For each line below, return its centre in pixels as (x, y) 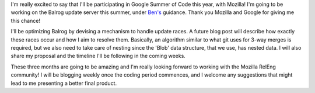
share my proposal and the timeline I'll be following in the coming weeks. (98, 56)
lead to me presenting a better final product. (64, 83)
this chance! (26, 20)
